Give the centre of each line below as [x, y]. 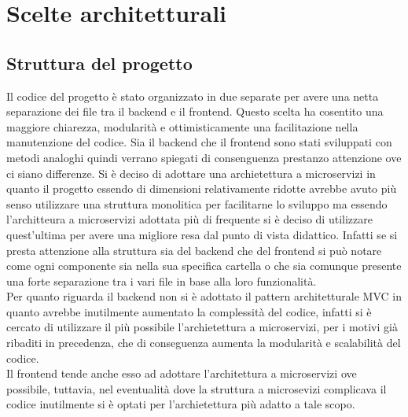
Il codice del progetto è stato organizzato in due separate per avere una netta [193, 96]
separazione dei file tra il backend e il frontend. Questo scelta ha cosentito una [195, 111]
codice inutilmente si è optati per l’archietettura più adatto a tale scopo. [181, 404]
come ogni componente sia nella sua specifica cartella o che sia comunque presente [204, 266]
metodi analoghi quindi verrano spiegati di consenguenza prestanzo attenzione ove [204, 157]
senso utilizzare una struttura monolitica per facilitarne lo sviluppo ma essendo [197, 203]
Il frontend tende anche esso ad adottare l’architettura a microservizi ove [182, 373]
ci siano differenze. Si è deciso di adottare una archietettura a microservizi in [191, 173]
